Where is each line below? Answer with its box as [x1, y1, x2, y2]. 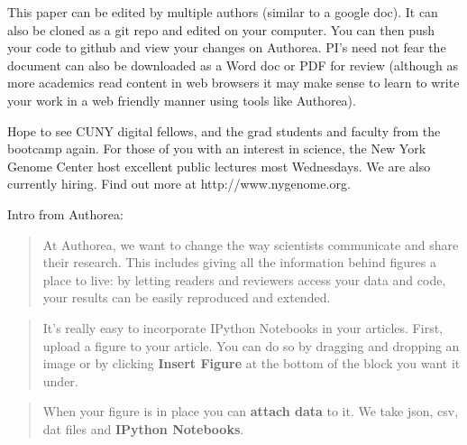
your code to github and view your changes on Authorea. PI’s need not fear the [7, 38, 446, 57]
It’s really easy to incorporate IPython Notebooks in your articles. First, [42, 318, 443, 337]
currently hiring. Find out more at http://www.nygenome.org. [7, 174, 351, 193]
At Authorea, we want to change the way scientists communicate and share [42, 235, 459, 254]
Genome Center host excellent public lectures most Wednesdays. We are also [7, 156, 431, 175]
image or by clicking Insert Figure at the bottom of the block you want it [42, 354, 461, 373]
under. [42, 371, 78, 390]
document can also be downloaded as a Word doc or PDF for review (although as [7, 55, 458, 74]
